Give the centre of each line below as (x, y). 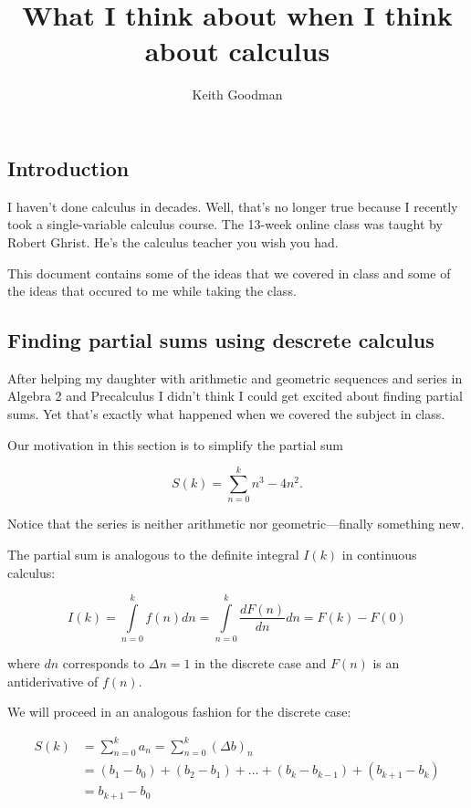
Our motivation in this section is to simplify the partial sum (175, 444)
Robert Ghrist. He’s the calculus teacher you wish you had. (173, 241)
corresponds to (104, 663)
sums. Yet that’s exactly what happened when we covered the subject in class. (226, 414)
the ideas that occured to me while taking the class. (152, 291)
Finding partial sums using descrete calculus (221, 340)
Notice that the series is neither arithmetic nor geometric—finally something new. (236, 524)
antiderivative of (53, 681)
